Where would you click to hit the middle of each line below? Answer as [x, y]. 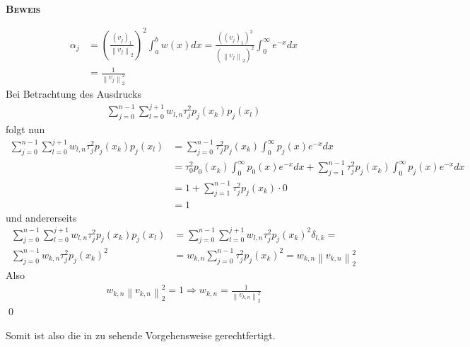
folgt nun [25, 129]
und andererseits [41, 217]
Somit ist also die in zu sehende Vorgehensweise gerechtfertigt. [141, 335]
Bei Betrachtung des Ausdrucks [74, 93]
